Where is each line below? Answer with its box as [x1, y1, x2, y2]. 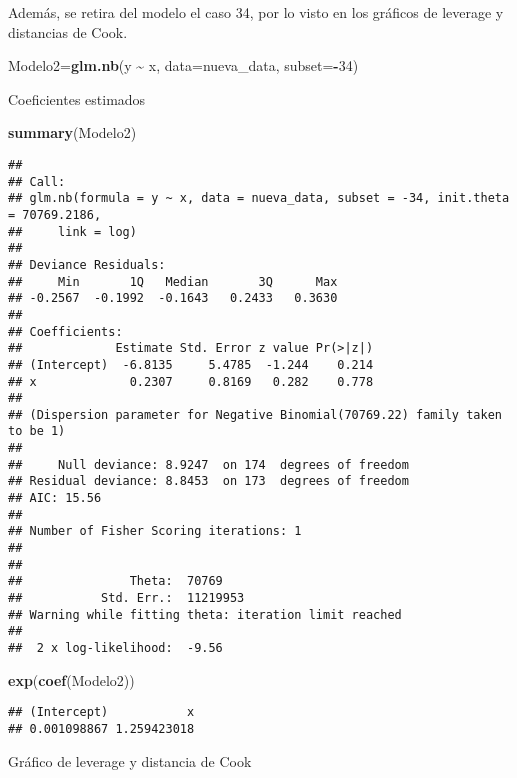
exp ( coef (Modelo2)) [8, 669, 135, 690]
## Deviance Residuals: [8, 257, 166, 272]
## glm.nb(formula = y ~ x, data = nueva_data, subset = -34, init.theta [8, 191, 510, 206]
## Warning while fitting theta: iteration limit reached [8, 607, 402, 622]
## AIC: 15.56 [8, 491, 102, 506]
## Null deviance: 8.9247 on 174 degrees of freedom [8, 457, 409, 472]
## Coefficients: [8, 324, 123, 339]
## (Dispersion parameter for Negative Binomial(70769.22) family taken [8, 407, 502, 422]
